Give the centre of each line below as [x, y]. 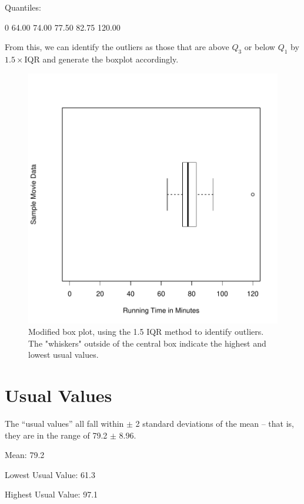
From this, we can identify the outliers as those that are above [117, 47]
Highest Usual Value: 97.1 [51, 494]
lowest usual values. [64, 355]
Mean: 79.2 [25, 455]
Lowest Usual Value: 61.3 [50, 474]
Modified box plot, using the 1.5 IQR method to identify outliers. [146, 332]
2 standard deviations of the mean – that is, [215, 424]
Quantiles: [23, 7]
